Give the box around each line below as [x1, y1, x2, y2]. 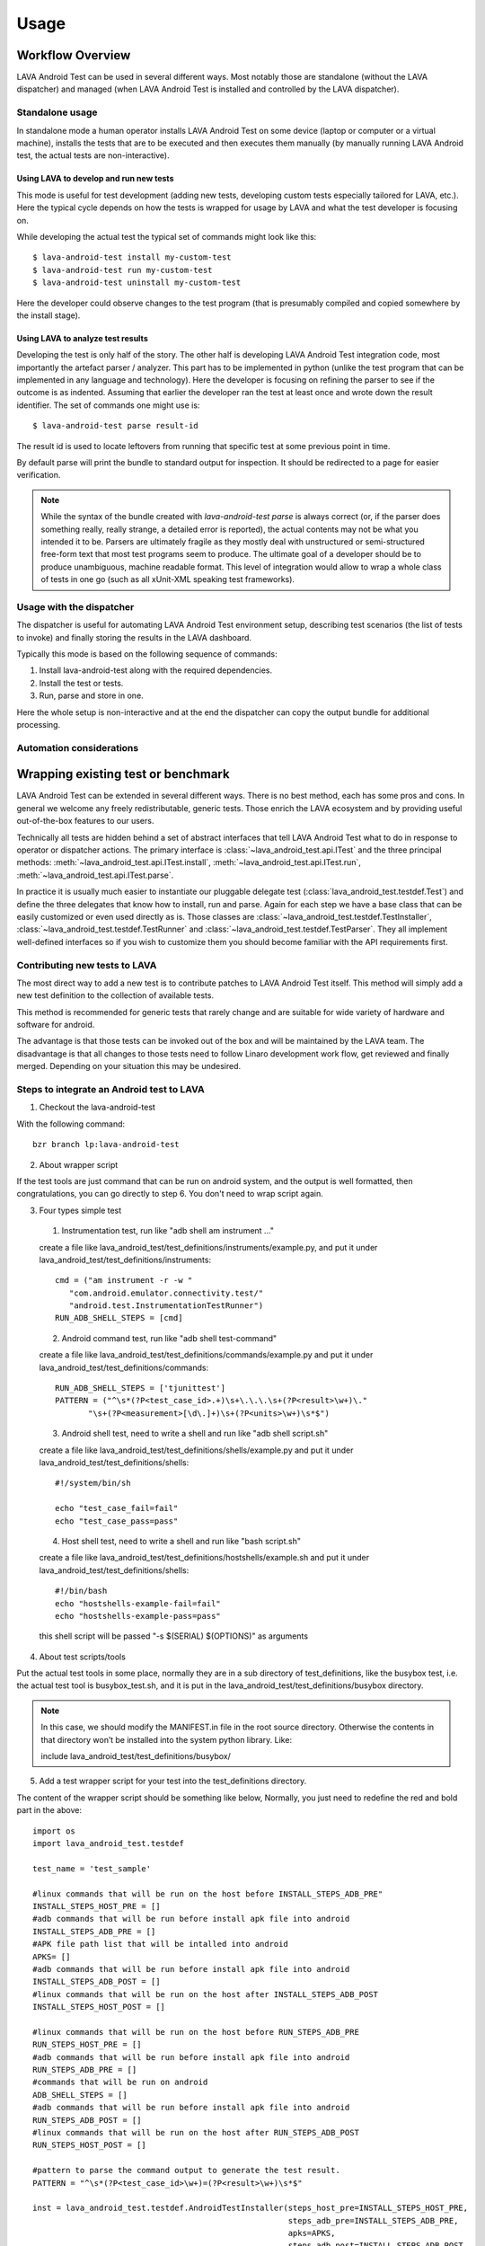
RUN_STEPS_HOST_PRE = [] [32, 2039, 142, 2050]
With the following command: [16, 1119, 126, 1129]
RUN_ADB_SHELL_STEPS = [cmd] [55, 1313, 183, 1323]
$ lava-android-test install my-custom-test [32, 252, 233, 262]
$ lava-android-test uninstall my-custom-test [32, 278, 242, 287]
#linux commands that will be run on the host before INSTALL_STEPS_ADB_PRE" [32, 1888, 384, 1899]
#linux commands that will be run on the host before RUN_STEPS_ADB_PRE [32, 2027, 359, 2037]
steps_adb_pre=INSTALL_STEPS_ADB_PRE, [287, 2215, 459, 2225]
